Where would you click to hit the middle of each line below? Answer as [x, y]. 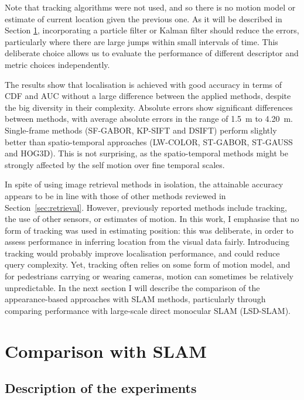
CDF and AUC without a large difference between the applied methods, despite [148, 96]
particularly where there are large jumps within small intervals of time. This [141, 41]
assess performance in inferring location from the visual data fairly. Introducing [147, 242]
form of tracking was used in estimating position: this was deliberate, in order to [149, 230]
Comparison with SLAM [106, 351]
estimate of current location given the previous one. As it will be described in [144, 18]
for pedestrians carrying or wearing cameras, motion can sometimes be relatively [149, 276]
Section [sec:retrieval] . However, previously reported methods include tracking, [146, 207]
